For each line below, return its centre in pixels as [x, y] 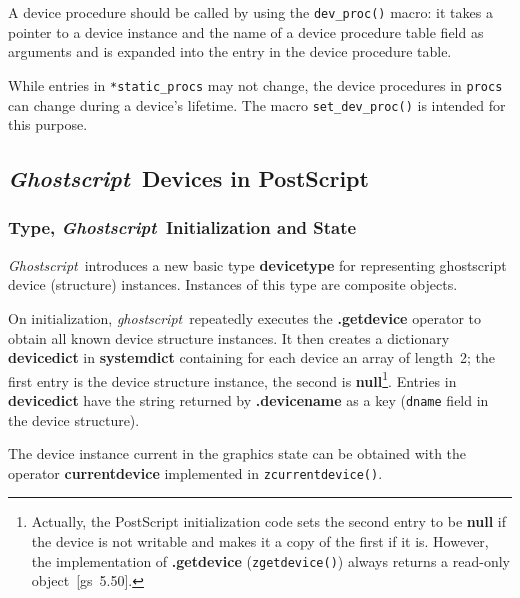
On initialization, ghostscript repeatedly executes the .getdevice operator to [245, 317]
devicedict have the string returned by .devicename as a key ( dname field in [248, 399]
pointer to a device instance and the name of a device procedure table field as [246, 31]
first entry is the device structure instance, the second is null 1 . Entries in [232, 379]
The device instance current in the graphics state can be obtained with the [237, 453]
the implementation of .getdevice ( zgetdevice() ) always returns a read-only [270, 560]
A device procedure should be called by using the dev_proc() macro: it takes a [250, 12]
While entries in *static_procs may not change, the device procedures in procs [255, 84]
